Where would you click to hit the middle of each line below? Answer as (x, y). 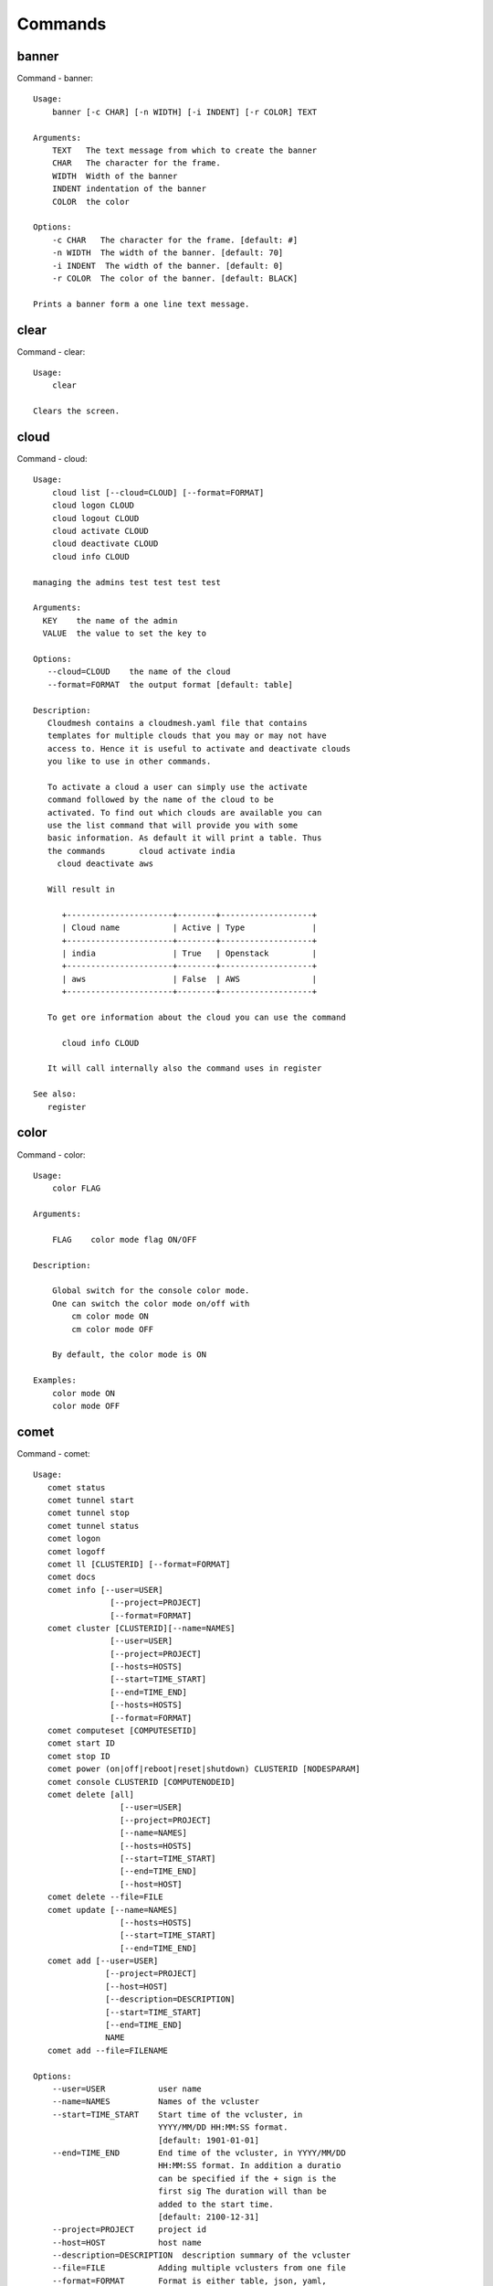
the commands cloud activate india (142, 851)
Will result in (81, 889)
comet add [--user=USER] (103, 1961)
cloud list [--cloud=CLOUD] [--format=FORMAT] (158, 492)
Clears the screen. (77, 411)
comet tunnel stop (88, 1513)
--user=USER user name (127, 2088)
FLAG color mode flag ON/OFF (124, 1239)
